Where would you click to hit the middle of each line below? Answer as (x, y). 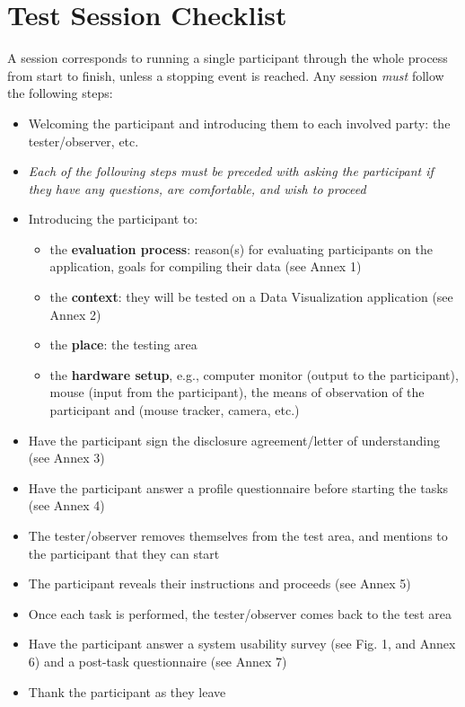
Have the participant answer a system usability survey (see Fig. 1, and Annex (242, 644)
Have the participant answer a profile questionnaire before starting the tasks (238, 487)
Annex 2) (75, 314)
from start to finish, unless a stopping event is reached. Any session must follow (226, 75)
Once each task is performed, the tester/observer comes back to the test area (240, 613)
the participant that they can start (124, 553)
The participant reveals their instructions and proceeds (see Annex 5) (219, 583)
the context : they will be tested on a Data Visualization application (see (251, 297)
